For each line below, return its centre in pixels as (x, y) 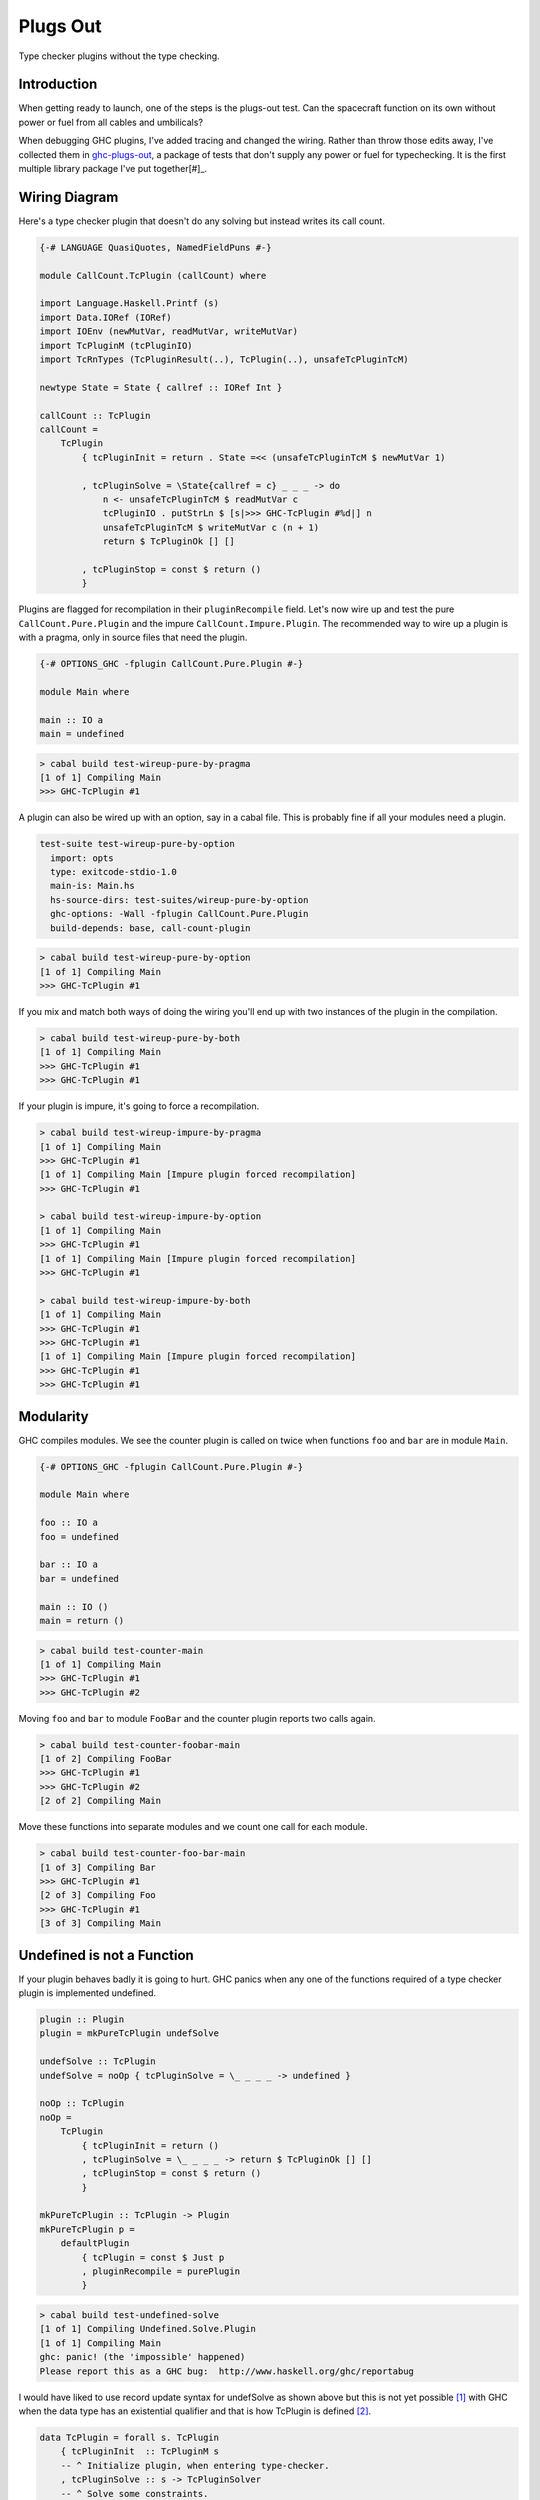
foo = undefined (79, 1536)
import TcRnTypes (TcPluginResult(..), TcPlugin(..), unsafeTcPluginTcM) (224, 359)
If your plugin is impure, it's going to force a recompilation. (139, 1106)
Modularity (53, 1416)
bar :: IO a (69, 1564)
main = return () (82, 1620)
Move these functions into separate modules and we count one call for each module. (193, 1827)
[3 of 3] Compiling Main (100, 1923)
